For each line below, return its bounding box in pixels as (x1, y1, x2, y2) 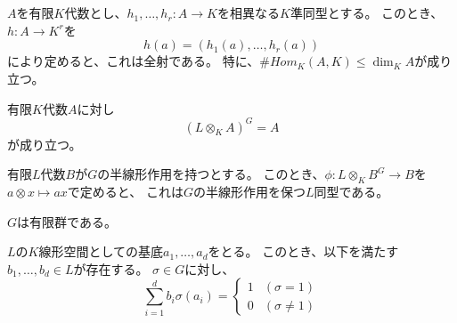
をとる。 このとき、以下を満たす (208, 242, 399, 261)
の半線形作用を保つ (192, 182, 306, 201)
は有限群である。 (17, 212, 117, 230)
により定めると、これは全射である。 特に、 (7, 52, 260, 70)
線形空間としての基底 (38, 242, 164, 261)
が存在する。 (73, 259, 149, 278)
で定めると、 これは (67, 182, 184, 201)
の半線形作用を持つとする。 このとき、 (97, 165, 325, 183)
